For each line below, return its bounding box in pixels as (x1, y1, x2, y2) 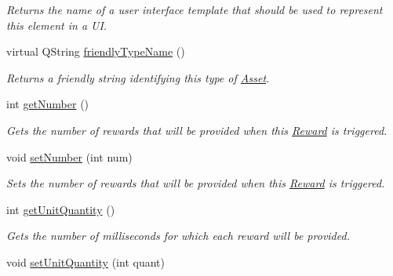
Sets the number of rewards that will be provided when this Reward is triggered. (6, 175, 385, 191)
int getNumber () (6, 96, 89, 112)
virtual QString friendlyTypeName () (6, 43, 185, 60)
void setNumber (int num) (6, 148, 133, 165)
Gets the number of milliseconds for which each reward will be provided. (6, 227, 350, 244)
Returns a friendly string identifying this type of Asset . (6, 69, 270, 85)
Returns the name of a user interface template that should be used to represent (6, 2, 383, 17)
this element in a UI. (6, 16, 107, 33)
